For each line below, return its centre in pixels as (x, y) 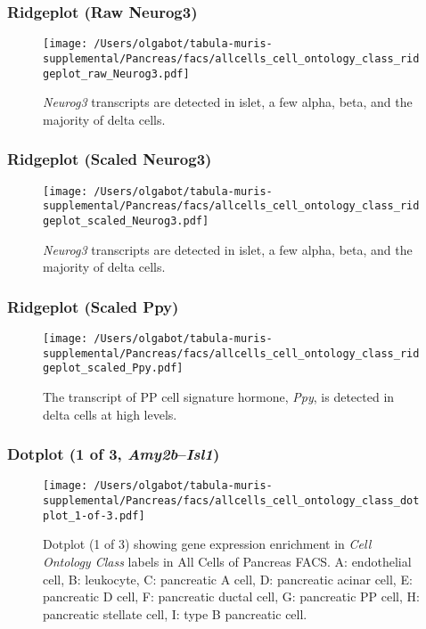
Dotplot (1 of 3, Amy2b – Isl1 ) (114, 454)
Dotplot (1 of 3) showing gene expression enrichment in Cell (207, 544)
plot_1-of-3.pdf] (94, 515)
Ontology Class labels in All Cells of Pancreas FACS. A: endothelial (227, 561)
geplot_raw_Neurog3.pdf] (116, 74)
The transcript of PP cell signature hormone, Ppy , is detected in (219, 396)
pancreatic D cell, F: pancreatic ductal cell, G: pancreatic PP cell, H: (231, 596)
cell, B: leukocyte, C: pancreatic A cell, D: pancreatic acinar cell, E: (228, 579)
